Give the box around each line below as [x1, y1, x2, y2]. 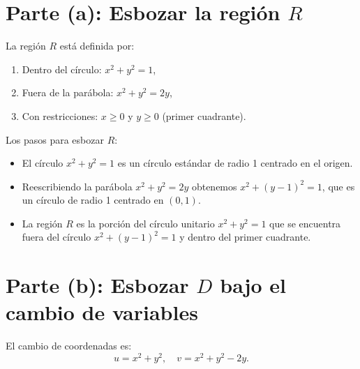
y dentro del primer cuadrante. [179, 229, 311, 244]
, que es [322, 179, 355, 193]
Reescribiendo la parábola [22, 179, 133, 193]
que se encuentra [269, 216, 341, 230]
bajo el [220, 271, 287, 299]
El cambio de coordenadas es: [6, 338, 132, 353]
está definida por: [59, 38, 135, 53]
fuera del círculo [22, 229, 91, 244]
